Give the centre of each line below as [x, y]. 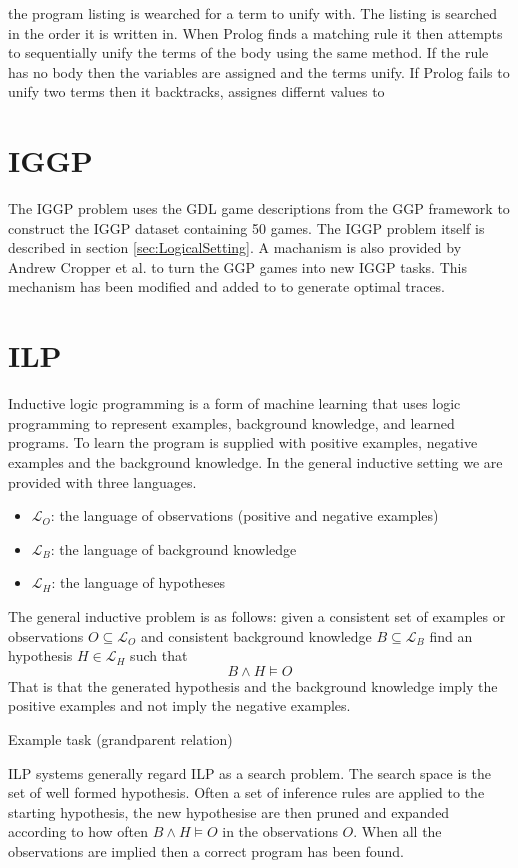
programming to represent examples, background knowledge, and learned [231, 422]
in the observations [280, 831]
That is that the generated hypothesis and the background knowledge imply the [253, 685]
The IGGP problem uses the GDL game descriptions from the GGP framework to [259, 208]
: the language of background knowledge [173, 548]
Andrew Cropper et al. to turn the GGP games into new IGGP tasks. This [237, 266]
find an [451, 635]
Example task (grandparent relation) [120, 738]
